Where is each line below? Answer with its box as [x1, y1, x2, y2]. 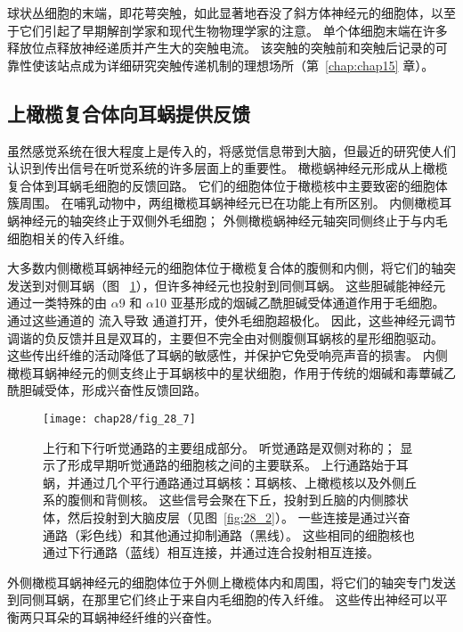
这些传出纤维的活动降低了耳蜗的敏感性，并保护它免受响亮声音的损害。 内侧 [7, 346, 448, 365]
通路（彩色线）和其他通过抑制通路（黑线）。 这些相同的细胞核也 [43, 525, 415, 544]
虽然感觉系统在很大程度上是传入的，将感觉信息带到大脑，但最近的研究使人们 [7, 141, 456, 160]
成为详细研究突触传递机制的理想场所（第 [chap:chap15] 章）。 [81, 55, 435, 74]
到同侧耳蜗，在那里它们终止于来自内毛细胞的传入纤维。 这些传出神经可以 [7, 590, 435, 609]
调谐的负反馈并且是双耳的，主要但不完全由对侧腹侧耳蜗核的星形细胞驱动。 [7, 328, 443, 347]
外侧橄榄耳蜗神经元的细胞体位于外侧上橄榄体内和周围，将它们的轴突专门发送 [7, 572, 456, 591]
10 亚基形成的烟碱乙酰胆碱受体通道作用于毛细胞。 [153, 293, 445, 312]
